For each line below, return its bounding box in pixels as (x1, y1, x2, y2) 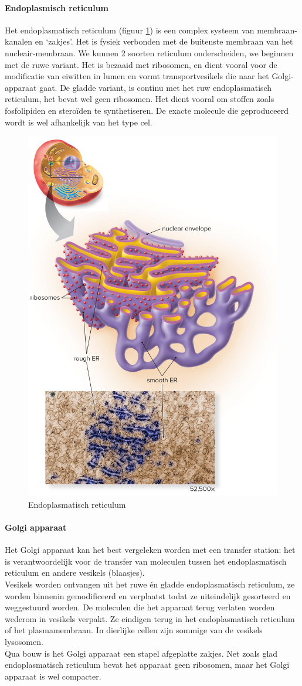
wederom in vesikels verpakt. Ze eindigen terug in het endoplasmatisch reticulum (5, 612, 295, 624)
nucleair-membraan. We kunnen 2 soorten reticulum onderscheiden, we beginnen (5, 46, 294, 59)
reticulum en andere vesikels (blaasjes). (5, 566, 145, 579)
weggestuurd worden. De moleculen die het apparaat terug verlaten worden (5, 601, 275, 613)
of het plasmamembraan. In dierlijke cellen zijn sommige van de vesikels (5, 624, 263, 636)
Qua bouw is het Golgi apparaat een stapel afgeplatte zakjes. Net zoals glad (5, 647, 278, 659)
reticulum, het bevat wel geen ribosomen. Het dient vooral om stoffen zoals (5, 93, 274, 105)
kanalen (5, 35, 33, 47)
